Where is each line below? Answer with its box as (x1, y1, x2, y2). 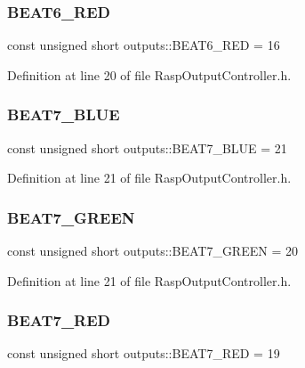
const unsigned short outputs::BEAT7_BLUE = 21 (7, 138, 287, 157)
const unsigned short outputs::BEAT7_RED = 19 (7, 344, 280, 363)
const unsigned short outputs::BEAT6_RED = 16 (7, 36, 280, 54)
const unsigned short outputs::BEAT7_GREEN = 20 (7, 241, 298, 260)
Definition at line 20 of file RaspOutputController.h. (7, 65, 292, 84)
